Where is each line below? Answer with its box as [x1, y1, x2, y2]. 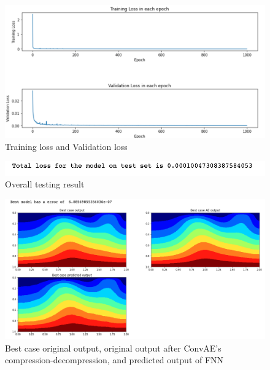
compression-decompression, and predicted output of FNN [5, 353, 224, 366]
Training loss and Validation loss [5, 140, 128, 152]
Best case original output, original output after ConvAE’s [5, 341, 222, 354]
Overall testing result [5, 178, 85, 191]
